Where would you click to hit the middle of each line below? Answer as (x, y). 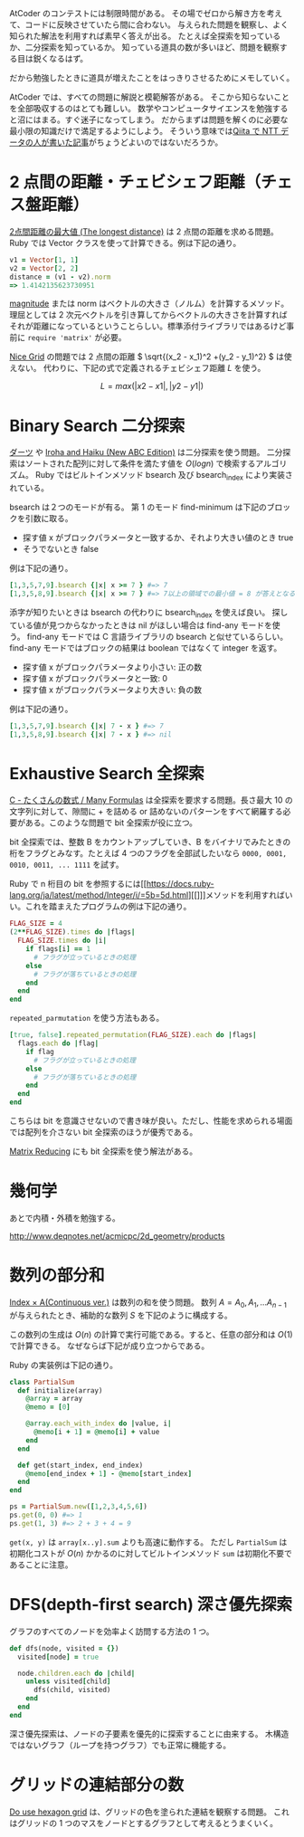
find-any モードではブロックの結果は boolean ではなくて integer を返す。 (146, 647)
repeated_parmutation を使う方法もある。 (87, 1018)
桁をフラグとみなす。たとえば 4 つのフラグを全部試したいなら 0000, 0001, (148, 853)
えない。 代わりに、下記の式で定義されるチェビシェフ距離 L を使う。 (138, 368)
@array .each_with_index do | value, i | (99, 1423)
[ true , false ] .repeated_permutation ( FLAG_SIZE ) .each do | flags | (133, 1035)
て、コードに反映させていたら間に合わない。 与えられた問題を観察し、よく (149, 24)
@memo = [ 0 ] (48, 1407)
